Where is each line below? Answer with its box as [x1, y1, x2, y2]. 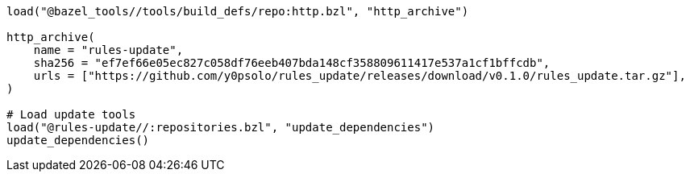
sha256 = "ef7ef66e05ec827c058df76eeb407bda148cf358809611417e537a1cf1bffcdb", [33, 56, 551, 69]
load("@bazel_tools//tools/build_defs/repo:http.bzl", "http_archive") [6, 5, 469, 18]
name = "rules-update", [33, 43, 184, 56]
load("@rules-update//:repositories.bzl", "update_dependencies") [6, 121, 435, 134]
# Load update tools [6, 108, 136, 121]
